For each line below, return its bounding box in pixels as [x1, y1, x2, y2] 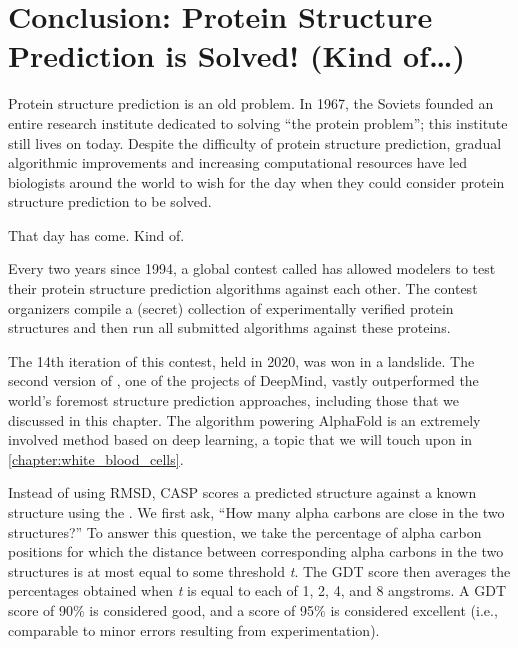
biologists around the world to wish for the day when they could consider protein [8, 171, 505, 192]
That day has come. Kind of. [8, 224, 185, 245]
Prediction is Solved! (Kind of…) [8, 35, 465, 76]
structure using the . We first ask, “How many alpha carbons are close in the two [8, 502, 505, 522]
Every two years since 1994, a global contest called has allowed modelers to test [8, 258, 496, 279]
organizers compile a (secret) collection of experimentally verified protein [8, 297, 454, 318]
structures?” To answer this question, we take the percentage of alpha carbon [8, 521, 482, 542]
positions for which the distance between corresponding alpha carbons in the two [8, 541, 504, 562]
